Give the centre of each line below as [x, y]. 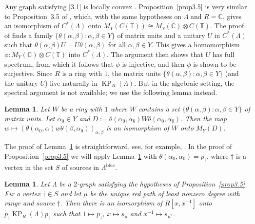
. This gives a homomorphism [196, 45]
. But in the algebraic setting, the [184, 83]
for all [117, 45]
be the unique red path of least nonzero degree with [165, 193]
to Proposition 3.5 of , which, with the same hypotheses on [93, 16]
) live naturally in [71, 83]
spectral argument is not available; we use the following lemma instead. [111, 92]
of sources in [80, 167]
